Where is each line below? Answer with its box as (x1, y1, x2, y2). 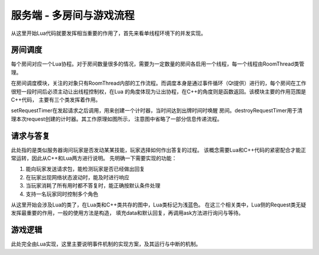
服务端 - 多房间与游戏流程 (11, 9, 135, 22)
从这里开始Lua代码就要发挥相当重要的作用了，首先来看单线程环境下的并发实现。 (11, 30, 207, 37)
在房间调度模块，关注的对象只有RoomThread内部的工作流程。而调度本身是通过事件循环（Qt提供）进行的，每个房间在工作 (11, 80, 307, 87)
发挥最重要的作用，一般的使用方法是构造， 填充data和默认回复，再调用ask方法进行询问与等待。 (11, 209, 244, 217)
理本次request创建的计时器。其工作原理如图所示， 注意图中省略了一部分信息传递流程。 (11, 115, 223, 122)
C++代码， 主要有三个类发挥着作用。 (11, 96, 101, 104)
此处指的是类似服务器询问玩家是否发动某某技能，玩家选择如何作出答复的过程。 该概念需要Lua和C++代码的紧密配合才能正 (11, 146, 307, 153)
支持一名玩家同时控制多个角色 (25, 190, 99, 198)
